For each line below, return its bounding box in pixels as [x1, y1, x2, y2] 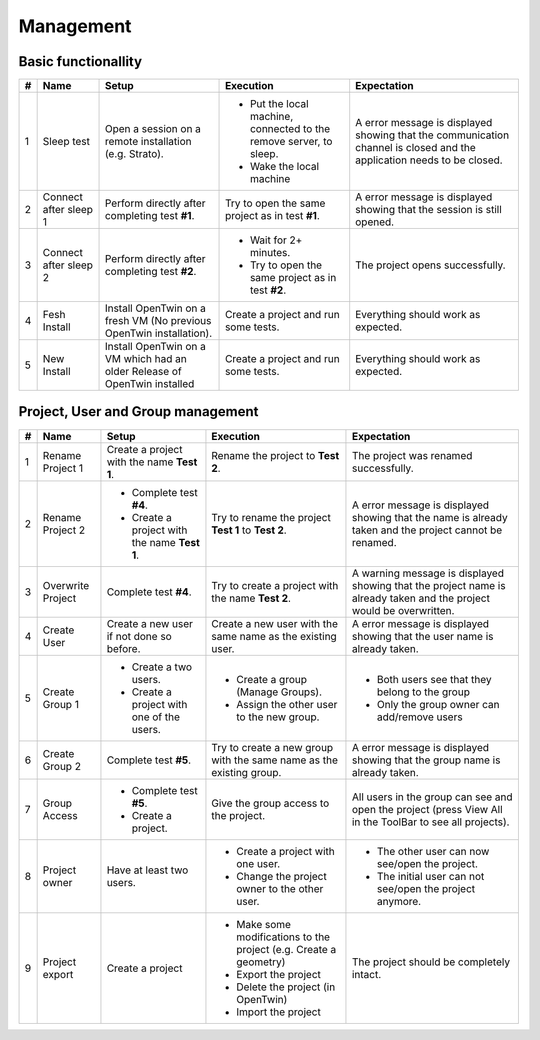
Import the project [236, 1005, 322, 1019]
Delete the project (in [236, 980, 336, 994]
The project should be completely [351, 955, 510, 969]
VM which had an [104, 352, 187, 366]
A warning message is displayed [351, 566, 505, 580]
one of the [131, 710, 180, 724]
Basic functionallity [18, 53, 143, 70]
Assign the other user [236, 697, 338, 711]
